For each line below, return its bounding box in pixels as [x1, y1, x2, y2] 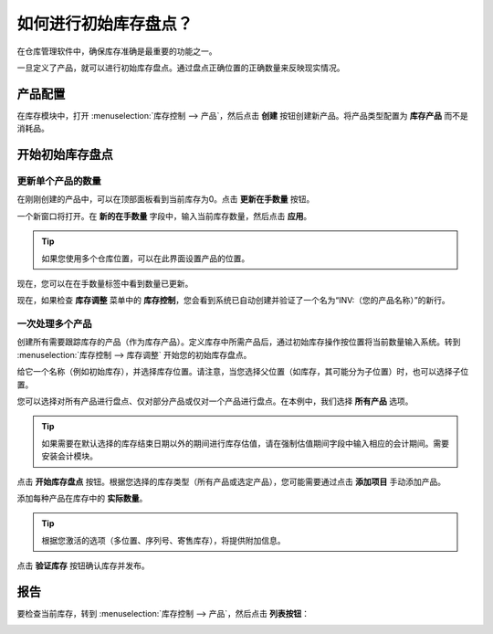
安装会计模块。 [41, 450, 98, 461]
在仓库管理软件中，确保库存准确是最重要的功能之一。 [16, 46, 217, 57]
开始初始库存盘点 [16, 147, 113, 163]
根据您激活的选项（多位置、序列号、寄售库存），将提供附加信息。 [41, 534, 286, 545]
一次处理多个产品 [16, 318, 92, 331]
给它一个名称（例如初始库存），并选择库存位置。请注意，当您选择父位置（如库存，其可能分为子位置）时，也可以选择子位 [16, 366, 469, 377]
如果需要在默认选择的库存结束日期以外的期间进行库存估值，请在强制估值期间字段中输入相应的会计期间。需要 [41, 438, 449, 449]
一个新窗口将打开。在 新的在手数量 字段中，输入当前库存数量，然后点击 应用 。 [16, 210, 312, 221]
